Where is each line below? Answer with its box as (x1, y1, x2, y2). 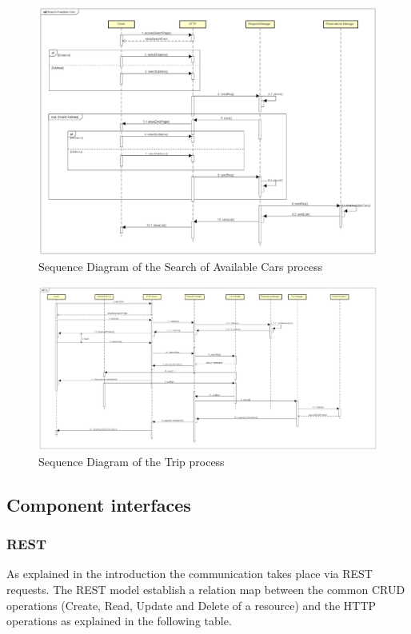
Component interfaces (6, 492, 191, 516)
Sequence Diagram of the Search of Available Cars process (38, 258, 323, 275)
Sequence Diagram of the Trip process (38, 453, 225, 469)
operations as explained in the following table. (6, 612, 232, 629)
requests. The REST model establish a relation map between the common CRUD (6, 580, 405, 597)
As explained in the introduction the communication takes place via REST (6, 565, 373, 582)
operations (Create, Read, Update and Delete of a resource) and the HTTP (6, 596, 377, 613)
